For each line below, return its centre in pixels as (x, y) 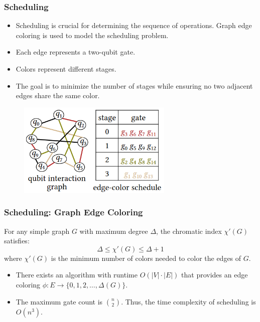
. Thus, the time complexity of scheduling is (188, 301)
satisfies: (17, 241)
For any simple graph (37, 231)
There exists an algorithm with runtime (77, 275)
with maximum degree (114, 231)
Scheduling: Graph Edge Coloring (74, 212)
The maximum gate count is (59, 301)
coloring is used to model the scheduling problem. (92, 35)
